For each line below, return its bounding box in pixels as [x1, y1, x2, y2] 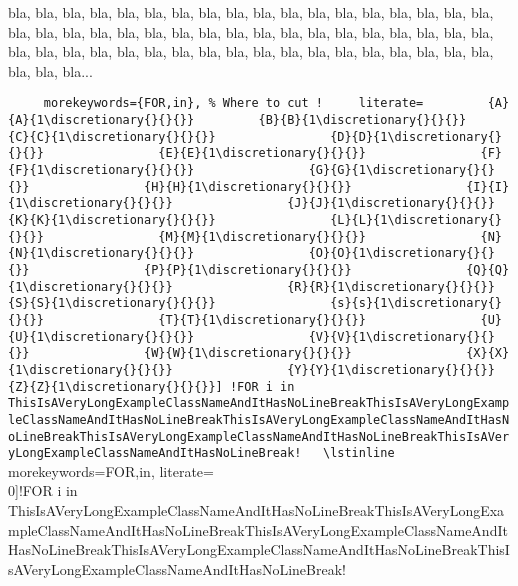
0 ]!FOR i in [8, 480, 78, 501]
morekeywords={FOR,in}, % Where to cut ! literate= [43, 96, 424, 111]
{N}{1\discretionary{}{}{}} [8, 246, 195, 261]
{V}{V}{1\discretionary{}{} [308, 329, 495, 344]
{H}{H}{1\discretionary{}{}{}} [144, 179, 352, 194]
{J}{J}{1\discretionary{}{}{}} [287, 196, 495, 211]
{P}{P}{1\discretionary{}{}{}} [144, 262, 352, 277]
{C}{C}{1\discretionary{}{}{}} [8, 129, 216, 144]
